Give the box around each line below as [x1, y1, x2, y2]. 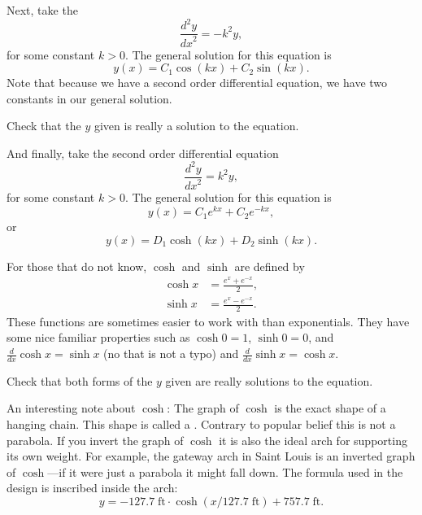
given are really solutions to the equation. [165, 372, 373, 389]
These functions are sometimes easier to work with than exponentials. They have [7, 312, 410, 330]
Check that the [7, 117, 81, 134]
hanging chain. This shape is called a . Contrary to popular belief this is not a [7, 416, 396, 433]
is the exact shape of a [274, 399, 386, 417]
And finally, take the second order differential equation [7, 144, 279, 161]
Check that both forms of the [7, 372, 153, 389]
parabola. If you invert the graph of [7, 431, 184, 448]
